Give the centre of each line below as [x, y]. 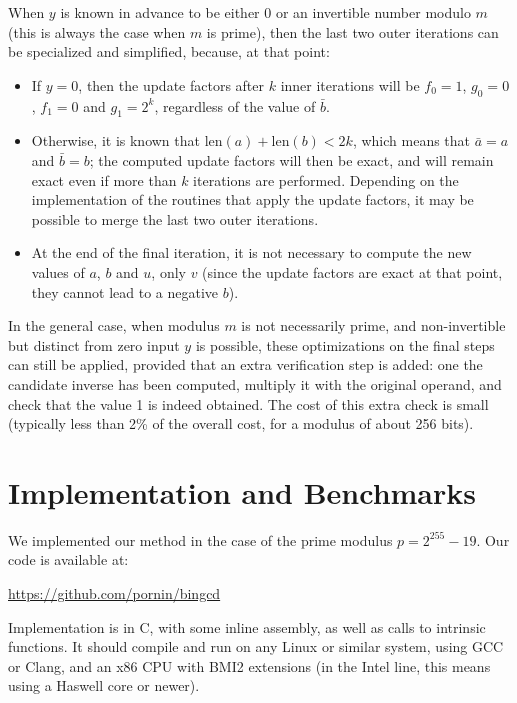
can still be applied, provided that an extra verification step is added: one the [245, 364]
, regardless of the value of [235, 105]
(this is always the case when [97, 31]
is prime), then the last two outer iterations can [352, 31]
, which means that [411, 140]
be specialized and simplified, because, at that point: [169, 51]
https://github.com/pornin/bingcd [114, 593]
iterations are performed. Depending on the [326, 179]
